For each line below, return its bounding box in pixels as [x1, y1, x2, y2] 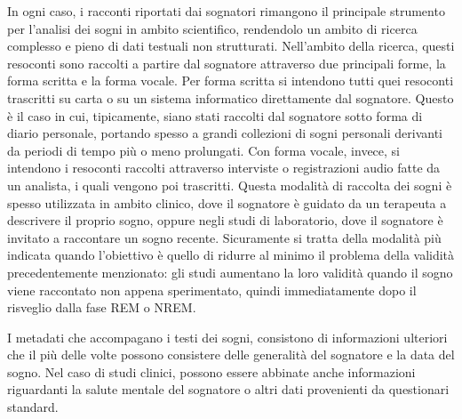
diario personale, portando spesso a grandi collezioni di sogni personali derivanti [7, 124, 442, 142]
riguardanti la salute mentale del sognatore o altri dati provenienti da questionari [7, 380, 450, 399]
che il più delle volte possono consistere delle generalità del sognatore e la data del [7, 345, 455, 364]
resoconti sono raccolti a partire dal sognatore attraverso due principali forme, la [7, 53, 446, 72]
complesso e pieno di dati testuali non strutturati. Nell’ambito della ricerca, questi [7, 36, 455, 55]
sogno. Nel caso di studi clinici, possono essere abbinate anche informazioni [7, 362, 416, 381]
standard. [7, 398, 59, 416]
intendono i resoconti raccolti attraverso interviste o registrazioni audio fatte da [7, 158, 441, 177]
